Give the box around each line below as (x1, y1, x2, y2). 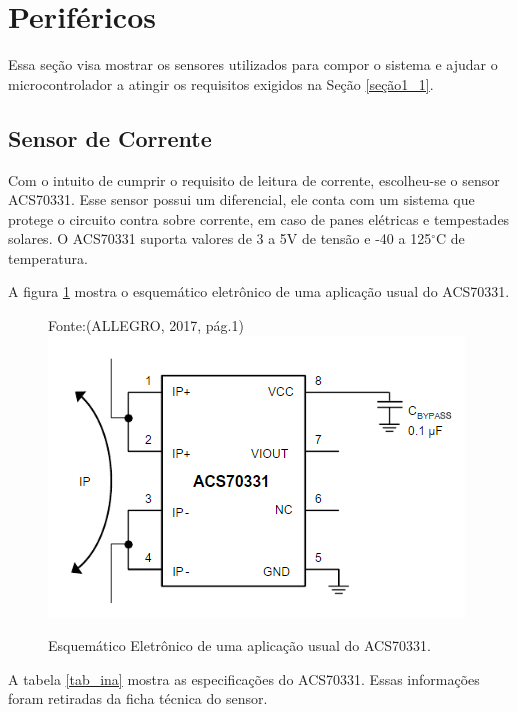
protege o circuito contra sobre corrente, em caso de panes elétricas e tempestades (8, 208, 510, 229)
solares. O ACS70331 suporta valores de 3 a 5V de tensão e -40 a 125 (8, 228, 432, 249)
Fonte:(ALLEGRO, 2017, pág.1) (48, 315, 244, 336)
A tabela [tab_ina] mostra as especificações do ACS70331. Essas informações (8, 668, 480, 689)
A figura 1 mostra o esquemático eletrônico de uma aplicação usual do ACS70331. (8, 281, 510, 302)
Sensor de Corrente (8, 122, 212, 153)
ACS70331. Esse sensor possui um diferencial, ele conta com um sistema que (8, 189, 475, 210)
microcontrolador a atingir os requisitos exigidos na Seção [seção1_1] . (8, 73, 434, 94)
